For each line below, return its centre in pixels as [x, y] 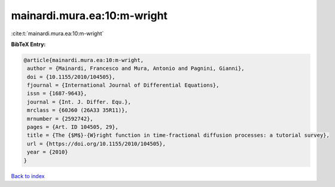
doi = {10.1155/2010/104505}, [71, 77]
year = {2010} [48, 152]
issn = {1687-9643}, [57, 93]
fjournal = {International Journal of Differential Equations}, [123, 85]
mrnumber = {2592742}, [60, 119]
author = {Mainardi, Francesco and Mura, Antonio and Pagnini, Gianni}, [136, 68]
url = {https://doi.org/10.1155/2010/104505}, [96, 144]
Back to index [28, 176]
